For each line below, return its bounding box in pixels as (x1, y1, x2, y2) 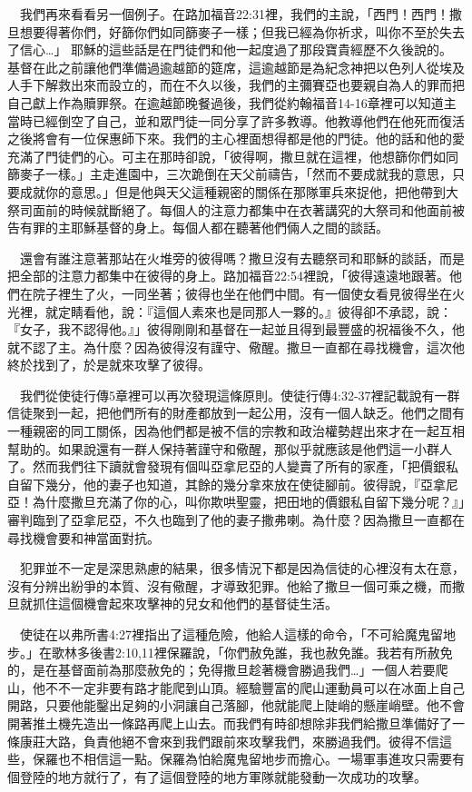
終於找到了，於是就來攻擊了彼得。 (7, 355, 211, 374)
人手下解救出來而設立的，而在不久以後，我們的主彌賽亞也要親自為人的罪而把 (7, 75, 465, 94)
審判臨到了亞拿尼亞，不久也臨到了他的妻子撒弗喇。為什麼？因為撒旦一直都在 (7, 510, 465, 530)
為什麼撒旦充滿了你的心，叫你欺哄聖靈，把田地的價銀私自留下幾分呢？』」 (32, 492, 465, 511)
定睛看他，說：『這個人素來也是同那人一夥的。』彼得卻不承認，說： (57, 302, 452, 321)
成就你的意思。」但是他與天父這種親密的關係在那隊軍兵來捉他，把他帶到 (19, 182, 446, 201)
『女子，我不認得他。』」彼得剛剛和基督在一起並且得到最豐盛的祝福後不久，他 (7, 320, 465, 339)
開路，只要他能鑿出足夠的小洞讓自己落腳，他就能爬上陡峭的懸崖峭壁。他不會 (7, 696, 465, 715)
